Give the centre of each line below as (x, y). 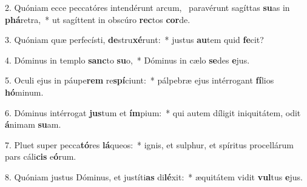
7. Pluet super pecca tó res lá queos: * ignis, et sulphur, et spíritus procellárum (150, 144)
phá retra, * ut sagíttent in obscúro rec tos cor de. (98, 19)
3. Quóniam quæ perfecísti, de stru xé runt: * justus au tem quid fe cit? (134, 40)
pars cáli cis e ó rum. (41, 156)
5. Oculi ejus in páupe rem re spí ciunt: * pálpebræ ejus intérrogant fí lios (140, 80)
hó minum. (24, 92)
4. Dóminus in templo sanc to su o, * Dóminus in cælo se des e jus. (127, 60)
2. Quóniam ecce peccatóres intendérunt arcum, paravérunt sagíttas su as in (147, 7)
